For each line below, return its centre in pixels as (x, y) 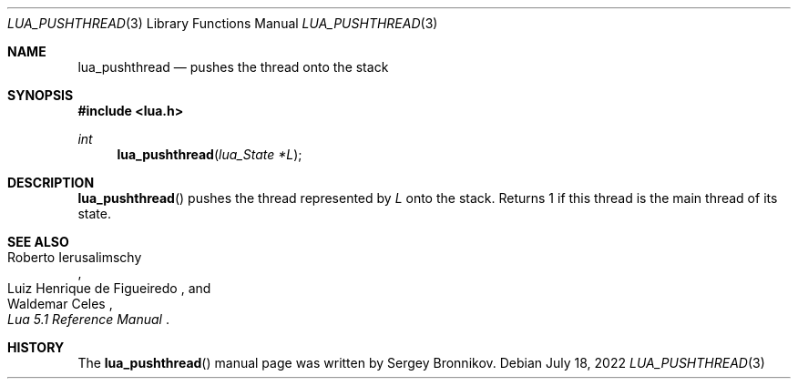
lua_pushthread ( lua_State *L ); (210, 154)
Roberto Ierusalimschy (75, 257)
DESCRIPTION (51, 183)
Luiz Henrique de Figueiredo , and (109, 288)
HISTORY (36, 347)
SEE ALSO (38, 242)
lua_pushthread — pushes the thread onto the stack (233, 67)
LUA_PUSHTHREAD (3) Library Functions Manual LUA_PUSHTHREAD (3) (223, 23)
